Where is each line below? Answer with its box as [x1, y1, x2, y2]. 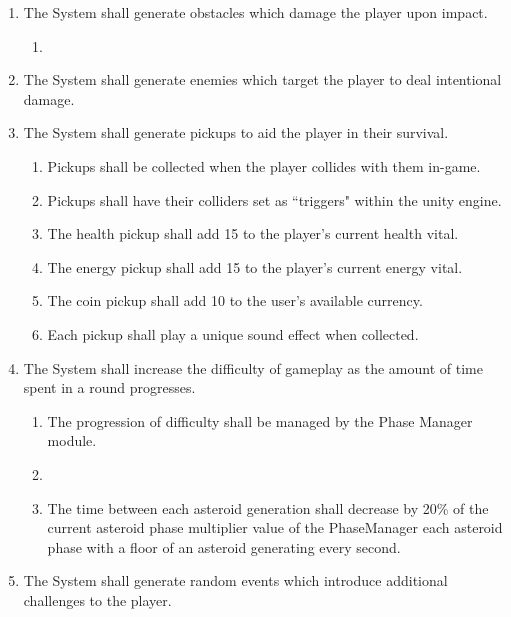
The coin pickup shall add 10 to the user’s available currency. [47, 290, 423, 311]
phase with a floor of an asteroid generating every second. [47, 536, 401, 557]
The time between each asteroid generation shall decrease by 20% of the [47, 497, 489, 518]
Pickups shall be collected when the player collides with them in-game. [47, 155, 481, 176]
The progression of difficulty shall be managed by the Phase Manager [47, 410, 473, 431]
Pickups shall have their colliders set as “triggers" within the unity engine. [47, 189, 502, 210]
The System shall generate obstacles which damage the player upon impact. [23, 2, 488, 22]
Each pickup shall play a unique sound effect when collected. [47, 323, 419, 344]
